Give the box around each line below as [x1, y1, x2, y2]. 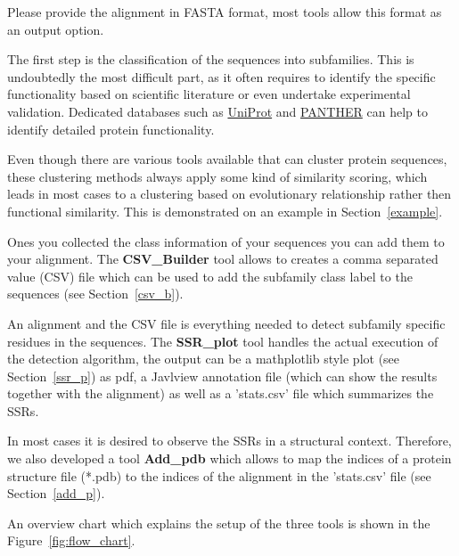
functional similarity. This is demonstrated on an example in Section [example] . [7, 201, 443, 220]
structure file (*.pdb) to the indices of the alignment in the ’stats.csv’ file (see [7, 466, 431, 485]
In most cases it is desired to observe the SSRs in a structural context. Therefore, [7, 431, 452, 450]
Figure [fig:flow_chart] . [7, 531, 135, 550]
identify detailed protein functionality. [7, 119, 215, 138]
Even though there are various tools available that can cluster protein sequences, [7, 150, 447, 168]
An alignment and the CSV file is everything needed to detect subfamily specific [7, 314, 446, 332]
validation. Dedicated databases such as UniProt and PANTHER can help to [7, 102, 428, 120]
